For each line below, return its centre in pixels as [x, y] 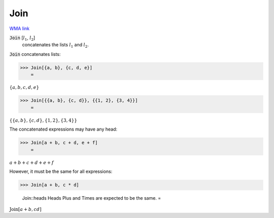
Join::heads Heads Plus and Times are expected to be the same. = [92, 198]
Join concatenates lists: [35, 54]
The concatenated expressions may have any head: [63, 129]
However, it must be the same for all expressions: [61, 172]
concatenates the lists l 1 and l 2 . [55, 45]
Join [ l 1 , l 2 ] [22, 38]
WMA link [20, 28]
